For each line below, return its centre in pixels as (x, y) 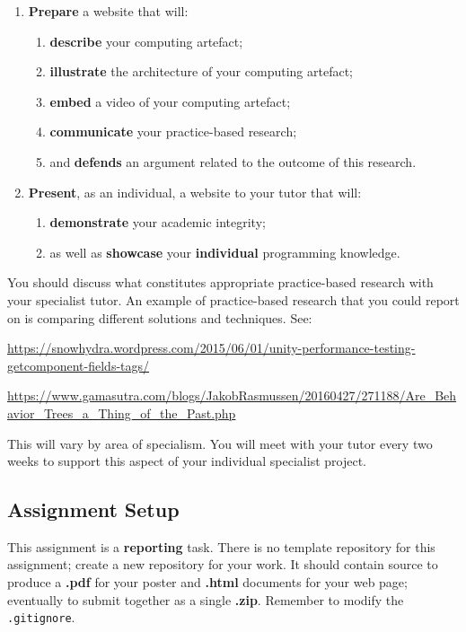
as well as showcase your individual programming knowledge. (225, 252)
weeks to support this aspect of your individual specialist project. (187, 461)
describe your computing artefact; (146, 41)
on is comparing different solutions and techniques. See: (160, 317)
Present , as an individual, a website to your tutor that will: (195, 192)
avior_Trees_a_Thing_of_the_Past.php (122, 413)
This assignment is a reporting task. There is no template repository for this (221, 546)
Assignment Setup (93, 509)
